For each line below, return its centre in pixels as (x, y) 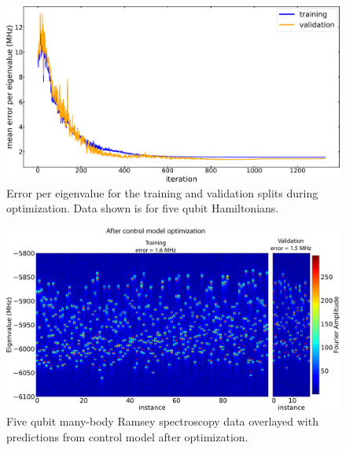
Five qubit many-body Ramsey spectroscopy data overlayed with (162, 421)
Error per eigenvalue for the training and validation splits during (162, 192)
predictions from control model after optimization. (127, 436)
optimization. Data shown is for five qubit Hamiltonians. (143, 208)
